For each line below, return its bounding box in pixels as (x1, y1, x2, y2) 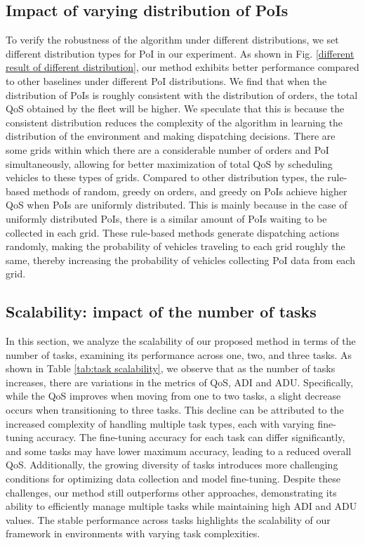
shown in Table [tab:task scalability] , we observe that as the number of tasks (6, 361, 336, 376)
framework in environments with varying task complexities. (6, 526, 260, 541)
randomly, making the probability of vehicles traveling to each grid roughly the (6, 239, 345, 254)
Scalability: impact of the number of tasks (6, 301, 317, 322)
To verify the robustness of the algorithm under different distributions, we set (6, 32, 339, 47)
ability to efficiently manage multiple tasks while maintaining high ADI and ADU (6, 499, 357, 513)
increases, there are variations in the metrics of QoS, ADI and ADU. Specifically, (6, 374, 354, 389)
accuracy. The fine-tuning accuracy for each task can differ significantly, (36, 430, 345, 445)
